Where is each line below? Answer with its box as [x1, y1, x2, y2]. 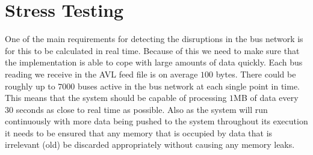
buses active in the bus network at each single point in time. [78, 79, 300, 92]
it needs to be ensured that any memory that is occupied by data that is [5, 126, 273, 139]
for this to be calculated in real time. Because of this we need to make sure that [5, 44, 300, 56]
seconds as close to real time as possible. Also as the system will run [16, 103, 268, 115]
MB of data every [234, 91, 299, 104]
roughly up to [5, 79, 55, 92]
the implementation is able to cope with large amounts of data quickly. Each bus [5, 56, 303, 68]
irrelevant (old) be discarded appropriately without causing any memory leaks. [5, 138, 295, 151]
